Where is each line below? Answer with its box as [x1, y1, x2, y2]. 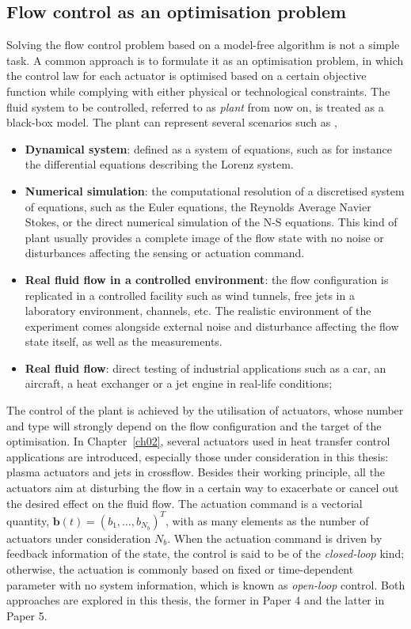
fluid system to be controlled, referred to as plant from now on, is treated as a [6, 98, 384, 115]
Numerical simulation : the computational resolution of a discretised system [25, 182, 405, 199]
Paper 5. [6, 607, 48, 623]
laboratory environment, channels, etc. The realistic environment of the [25, 302, 371, 319]
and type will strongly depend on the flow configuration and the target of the [6, 417, 382, 434]
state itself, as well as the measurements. [25, 333, 223, 350]
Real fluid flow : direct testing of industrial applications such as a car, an [25, 359, 386, 376]
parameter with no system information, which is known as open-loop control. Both [6, 576, 405, 593]
